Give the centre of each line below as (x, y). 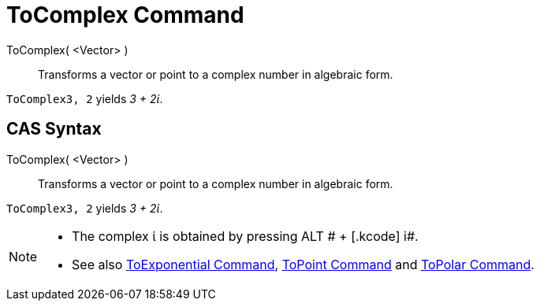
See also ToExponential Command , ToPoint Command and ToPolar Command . (303, 264)
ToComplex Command (125, 15)
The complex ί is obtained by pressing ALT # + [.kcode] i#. (245, 236)
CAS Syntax (54, 129)
